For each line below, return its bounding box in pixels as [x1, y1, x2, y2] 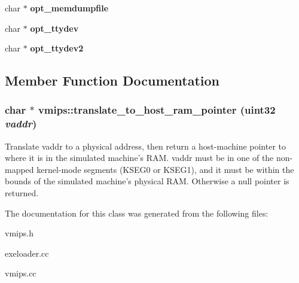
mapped [5, 163, 34, 175]
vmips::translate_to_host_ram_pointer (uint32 [38, 102, 276, 117]
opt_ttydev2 [30, 42, 84, 54]
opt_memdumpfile [30, 2, 109, 14]
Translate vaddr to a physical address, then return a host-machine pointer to [5, 139, 286, 152]
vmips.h [5, 227, 33, 239]
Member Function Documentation [5, 71, 220, 90]
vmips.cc [5, 267, 36, 279]
